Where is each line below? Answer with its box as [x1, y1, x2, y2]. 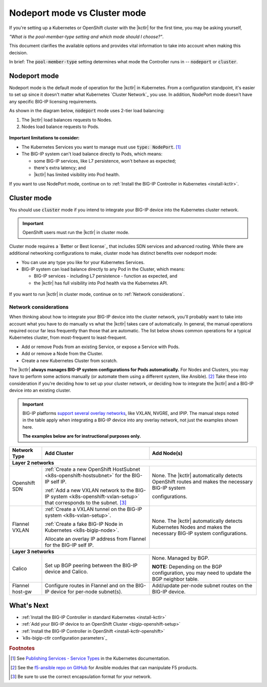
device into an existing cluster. [9, 387, 71, 393]
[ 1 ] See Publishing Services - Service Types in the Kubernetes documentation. [10, 655, 170, 661]
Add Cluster [44, 450, 74, 457]
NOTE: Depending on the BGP [152, 563, 222, 570]
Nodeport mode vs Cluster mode [9, 7, 146, 18]
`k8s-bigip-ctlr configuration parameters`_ [21, 635, 107, 641]
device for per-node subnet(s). [50, 588, 123, 595]
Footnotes [9, 644, 35, 651]
